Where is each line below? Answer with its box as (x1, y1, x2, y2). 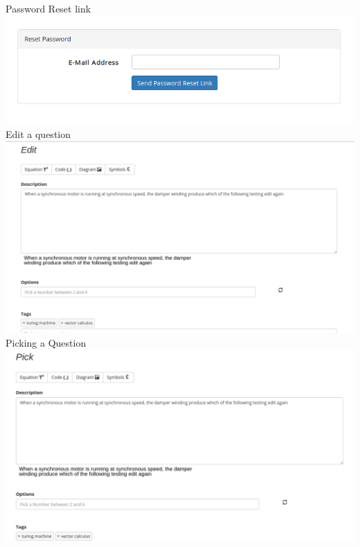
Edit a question (6, 126, 71, 141)
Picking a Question (6, 335, 87, 349)
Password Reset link (6, 1, 91, 15)
